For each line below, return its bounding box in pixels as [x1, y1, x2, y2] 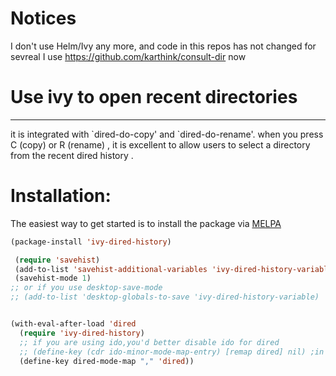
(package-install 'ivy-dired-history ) [10, 237, 172, 247]
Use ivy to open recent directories [10, 86, 298, 109]
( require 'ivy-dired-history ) [19, 328, 145, 338]
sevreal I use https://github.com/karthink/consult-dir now [10, 50, 247, 62]
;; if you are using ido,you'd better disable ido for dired [19, 337, 280, 347]
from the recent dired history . [10, 149, 134, 161]
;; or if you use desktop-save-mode [10, 283, 163, 293]
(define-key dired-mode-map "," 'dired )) [19, 356, 195, 366]
